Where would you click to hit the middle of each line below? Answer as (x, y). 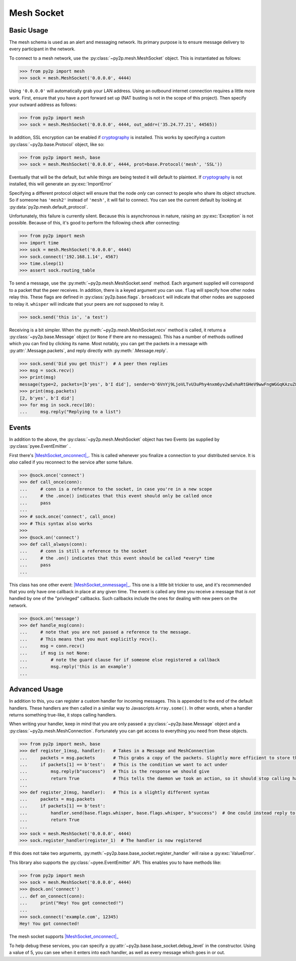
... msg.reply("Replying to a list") (70, 412)
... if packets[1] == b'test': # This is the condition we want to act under (124, 765)
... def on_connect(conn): (52, 896)
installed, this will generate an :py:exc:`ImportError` (61, 184)
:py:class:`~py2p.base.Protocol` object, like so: (57, 144)
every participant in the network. (42, 49)
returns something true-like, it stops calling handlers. (63, 715)
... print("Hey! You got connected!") (72, 903)
